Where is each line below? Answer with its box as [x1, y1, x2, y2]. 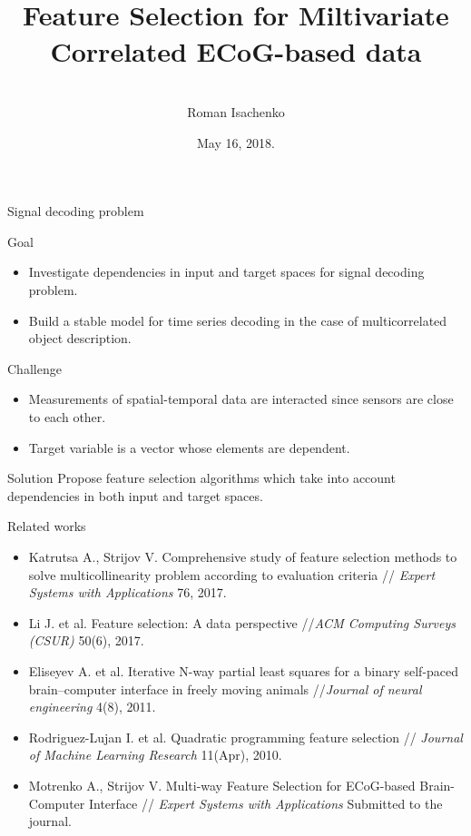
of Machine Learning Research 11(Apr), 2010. [28, 745, 282, 764]
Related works [7, 516, 86, 536]
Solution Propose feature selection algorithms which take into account [7, 468, 396, 487]
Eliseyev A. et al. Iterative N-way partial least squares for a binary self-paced [28, 661, 459, 680]
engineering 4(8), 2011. [28, 697, 156, 716]
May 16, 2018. [197, 133, 275, 152]
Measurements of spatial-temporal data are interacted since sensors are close [28, 389, 454, 408]
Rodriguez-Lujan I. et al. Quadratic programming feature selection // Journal [28, 727, 463, 746]
